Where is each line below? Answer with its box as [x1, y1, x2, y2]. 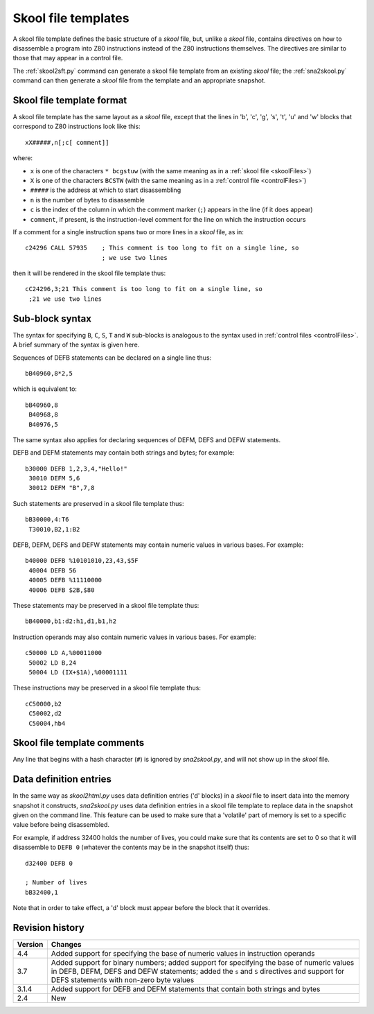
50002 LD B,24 [28, 658, 77, 667]
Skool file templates [12, 10, 130, 26]
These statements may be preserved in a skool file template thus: [12, 601, 199, 609]
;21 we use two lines [28, 295, 103, 303]
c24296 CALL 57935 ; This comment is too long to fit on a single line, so [25, 244, 299, 252]
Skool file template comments [12, 737, 145, 749]
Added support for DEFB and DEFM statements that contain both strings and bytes [51, 984, 321, 994]
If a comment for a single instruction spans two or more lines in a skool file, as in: [12, 227, 244, 236]
